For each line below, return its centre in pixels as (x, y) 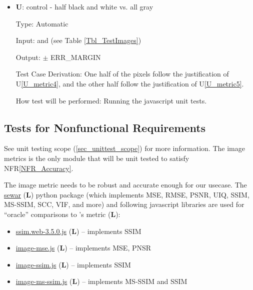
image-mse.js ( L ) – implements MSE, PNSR (83, 248)
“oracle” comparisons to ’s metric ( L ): (62, 214)
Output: (28, 57)
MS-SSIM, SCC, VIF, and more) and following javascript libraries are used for (124, 204)
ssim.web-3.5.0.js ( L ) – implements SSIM (78, 231)
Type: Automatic (42, 23)
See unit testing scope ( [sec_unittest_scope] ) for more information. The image (124, 148)
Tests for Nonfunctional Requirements (105, 127)
